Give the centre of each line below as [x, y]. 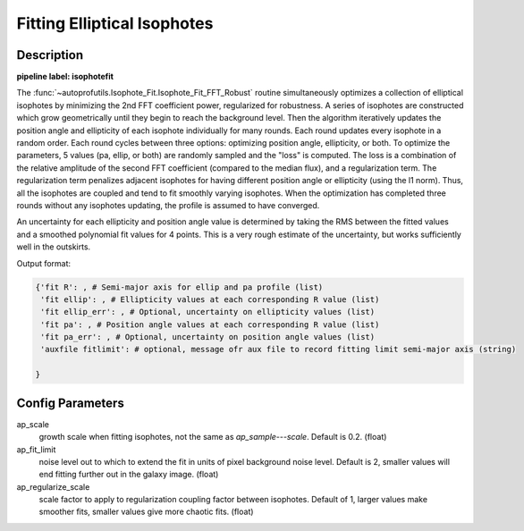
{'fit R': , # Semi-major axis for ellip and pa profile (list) [179, 287]
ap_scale [33, 424]
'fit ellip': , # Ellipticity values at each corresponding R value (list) [210, 299]
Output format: [44, 263]
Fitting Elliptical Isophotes [115, 23]
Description [50, 55]
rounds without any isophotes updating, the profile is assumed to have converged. [168, 205]
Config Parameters [70, 403]
